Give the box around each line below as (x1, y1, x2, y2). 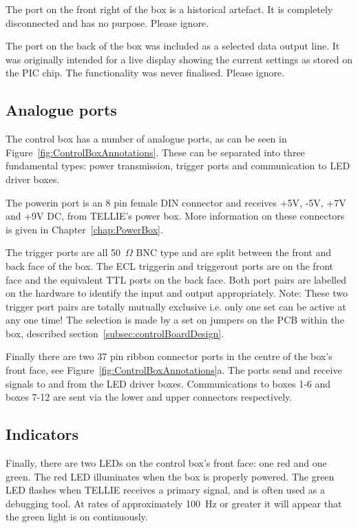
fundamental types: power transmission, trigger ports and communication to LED (6, 158, 350, 173)
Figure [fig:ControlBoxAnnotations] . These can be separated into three (6, 145, 305, 159)
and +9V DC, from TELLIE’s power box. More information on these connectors (6, 209, 345, 223)
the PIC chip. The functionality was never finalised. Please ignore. (6, 65, 285, 80)
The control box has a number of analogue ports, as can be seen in (6, 131, 287, 146)
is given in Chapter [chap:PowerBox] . (6, 222, 163, 236)
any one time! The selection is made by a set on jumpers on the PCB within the (6, 313, 344, 327)
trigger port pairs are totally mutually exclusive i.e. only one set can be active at (6, 299, 346, 313)
